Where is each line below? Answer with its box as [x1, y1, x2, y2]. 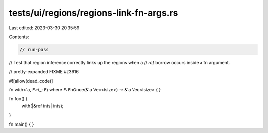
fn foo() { [9, 96, 28, 102]
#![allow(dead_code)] [9, 78, 53, 84]
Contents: [9, 34, 29, 40]
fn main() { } [9, 121, 34, 127]
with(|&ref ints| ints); [21, 103, 64, 109]
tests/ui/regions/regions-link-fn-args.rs [9, 7, 178, 18]
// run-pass [19, 47, 49, 52]
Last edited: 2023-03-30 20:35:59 [9, 25, 80, 31]
